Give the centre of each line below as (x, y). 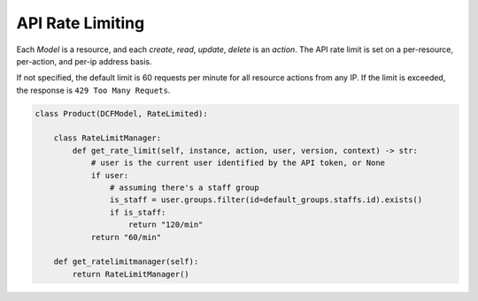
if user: (110, 175)
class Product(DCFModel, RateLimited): (121, 113)
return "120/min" (166, 225)
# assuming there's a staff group (185, 188)
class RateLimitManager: (108, 138)
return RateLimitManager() (131, 274)
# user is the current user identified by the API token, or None (238, 163)
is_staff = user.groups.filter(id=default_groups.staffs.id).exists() (266, 200)
